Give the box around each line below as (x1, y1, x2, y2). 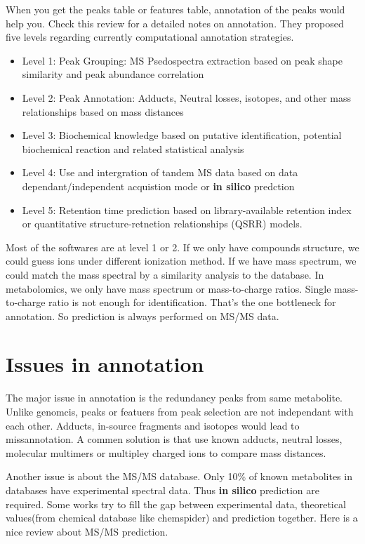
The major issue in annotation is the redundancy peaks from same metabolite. (6, 390, 343, 405)
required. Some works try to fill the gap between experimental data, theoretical (6, 496, 346, 511)
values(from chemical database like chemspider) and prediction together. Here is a (6, 510, 358, 525)
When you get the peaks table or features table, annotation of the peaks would (6, 2, 345, 16)
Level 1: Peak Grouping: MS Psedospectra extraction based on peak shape (22, 53, 343, 67)
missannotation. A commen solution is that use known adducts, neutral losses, (6, 432, 343, 446)
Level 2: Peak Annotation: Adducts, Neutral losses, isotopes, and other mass (22, 90, 351, 105)
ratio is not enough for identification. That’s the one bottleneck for (48, 295, 336, 310)
